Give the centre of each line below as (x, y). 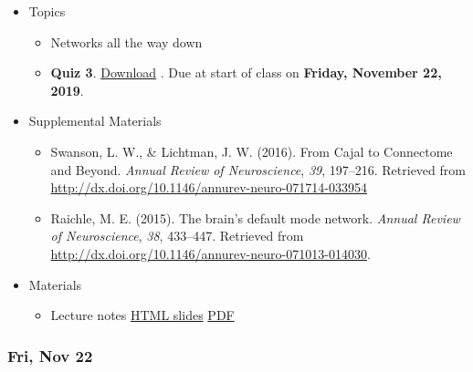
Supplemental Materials (95, 121)
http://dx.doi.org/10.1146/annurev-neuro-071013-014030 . (210, 253)
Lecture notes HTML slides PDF (142, 315)
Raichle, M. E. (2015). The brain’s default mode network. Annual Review (255, 217)
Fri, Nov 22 (50, 355)
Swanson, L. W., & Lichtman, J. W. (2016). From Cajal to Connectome (252, 151)
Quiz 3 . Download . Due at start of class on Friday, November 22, (246, 72)
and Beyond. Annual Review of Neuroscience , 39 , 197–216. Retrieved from (258, 169)
